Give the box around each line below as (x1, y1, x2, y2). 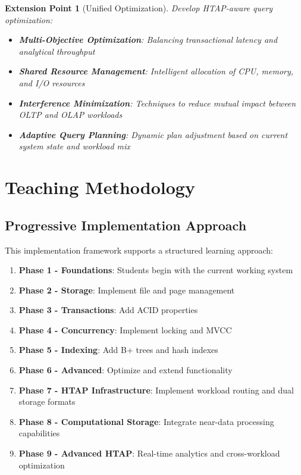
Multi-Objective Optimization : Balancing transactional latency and (18, 33, 278, 46)
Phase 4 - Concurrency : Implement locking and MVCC (18, 323, 232, 336)
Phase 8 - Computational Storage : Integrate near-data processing (18, 415, 274, 427)
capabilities (18, 427, 60, 439)
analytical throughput (18, 45, 95, 57)
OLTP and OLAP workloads (18, 108, 123, 121)
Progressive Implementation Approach (5, 215, 247, 234)
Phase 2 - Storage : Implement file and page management (18, 283, 235, 296)
